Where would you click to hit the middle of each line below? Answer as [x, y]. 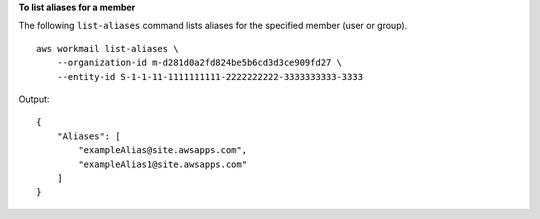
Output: [34, 99]
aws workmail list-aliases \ [107, 48]
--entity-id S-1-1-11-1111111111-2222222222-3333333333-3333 [210, 76]
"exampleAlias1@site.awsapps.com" [163, 164]
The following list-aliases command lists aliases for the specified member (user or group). [213, 26]
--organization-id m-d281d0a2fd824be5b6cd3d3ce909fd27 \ [199, 63]
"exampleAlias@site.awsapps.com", [163, 150]
